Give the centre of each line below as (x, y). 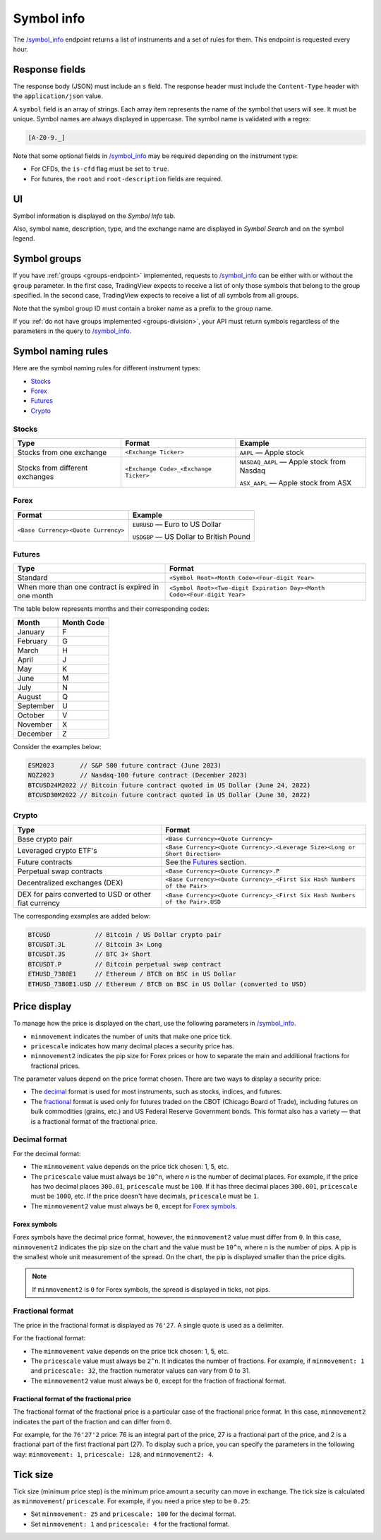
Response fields (49, 69)
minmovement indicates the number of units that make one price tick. (131, 1036)
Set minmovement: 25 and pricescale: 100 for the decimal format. (133, 1514)
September (36, 705)
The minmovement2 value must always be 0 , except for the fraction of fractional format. (158, 1381)
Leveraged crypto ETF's (58, 850)
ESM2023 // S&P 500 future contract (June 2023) (125, 765)
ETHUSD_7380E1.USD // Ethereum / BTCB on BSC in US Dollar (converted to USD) (167, 984)
